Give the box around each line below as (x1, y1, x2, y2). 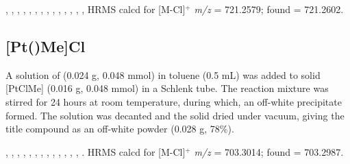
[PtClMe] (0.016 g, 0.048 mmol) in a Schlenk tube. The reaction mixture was (5, 81, 329, 95)
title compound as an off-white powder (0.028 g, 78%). (5, 121, 234, 136)
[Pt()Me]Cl (5, 35, 86, 56)
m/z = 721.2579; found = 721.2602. (194, 2, 344, 16)
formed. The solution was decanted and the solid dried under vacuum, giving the (5, 108, 345, 122)
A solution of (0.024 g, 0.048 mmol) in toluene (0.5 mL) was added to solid (5, 67, 321, 82)
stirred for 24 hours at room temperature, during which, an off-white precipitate (5, 94, 342, 108)
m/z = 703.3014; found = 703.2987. (194, 144, 344, 159)
